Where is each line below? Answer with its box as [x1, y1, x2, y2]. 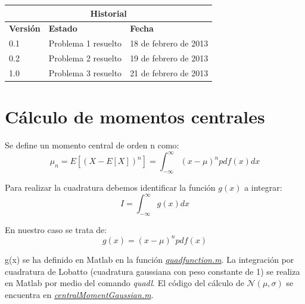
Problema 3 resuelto [48, 66, 122, 79]
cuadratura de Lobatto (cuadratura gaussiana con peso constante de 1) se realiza [5, 265, 300, 277]
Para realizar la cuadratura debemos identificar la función [5, 181, 216, 193]
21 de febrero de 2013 [130, 66, 208, 79]
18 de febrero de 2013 [130, 37, 208, 49]
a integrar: [244, 181, 282, 193]
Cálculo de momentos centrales [5, 104, 265, 129]
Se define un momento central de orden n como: [5, 139, 179, 151]
